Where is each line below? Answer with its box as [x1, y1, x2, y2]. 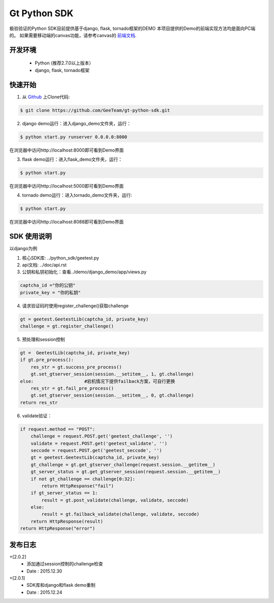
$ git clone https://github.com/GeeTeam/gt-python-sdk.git [20, 107, 170, 113]
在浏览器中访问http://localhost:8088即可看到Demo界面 [9, 219, 124, 225]
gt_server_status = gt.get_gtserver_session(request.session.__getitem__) [30, 469, 221, 475]
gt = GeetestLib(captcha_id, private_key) [20, 350, 130, 356]
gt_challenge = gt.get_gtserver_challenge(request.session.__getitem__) [30, 462, 216, 468]
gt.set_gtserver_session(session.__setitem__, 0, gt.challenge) [30, 393, 194, 398]
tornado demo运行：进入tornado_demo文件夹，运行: [22, 192, 132, 198]
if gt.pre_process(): [20, 357, 74, 363]
